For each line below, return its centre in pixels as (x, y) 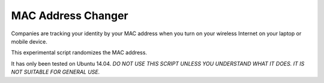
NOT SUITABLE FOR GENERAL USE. (55, 72)
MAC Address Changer (70, 16)
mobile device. (29, 41)
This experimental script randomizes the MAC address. (79, 53)
